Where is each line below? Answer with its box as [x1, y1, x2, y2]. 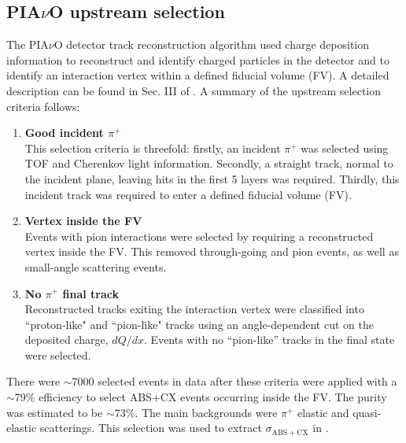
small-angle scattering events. [24, 258, 167, 275]
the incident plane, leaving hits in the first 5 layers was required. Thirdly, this [24, 170, 400, 186]
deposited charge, [24, 331, 109, 348]
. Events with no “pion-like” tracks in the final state [144, 331, 395, 348]
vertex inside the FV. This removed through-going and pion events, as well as [24, 243, 399, 260]
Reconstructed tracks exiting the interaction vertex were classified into [24, 301, 364, 317]
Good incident [24, 124, 104, 141]
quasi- [352, 404, 382, 420]
